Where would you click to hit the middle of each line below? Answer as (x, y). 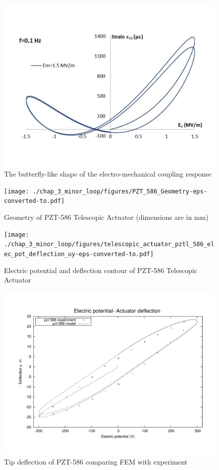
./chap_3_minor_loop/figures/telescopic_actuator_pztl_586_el (109, 244)
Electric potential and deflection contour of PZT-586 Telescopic (101, 270)
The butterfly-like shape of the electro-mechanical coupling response (108, 174)
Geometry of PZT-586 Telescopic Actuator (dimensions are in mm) (106, 217)
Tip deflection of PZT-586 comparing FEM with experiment (96, 461)
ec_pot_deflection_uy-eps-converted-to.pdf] (79, 254)
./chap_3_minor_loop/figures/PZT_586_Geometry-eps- (120, 191)
